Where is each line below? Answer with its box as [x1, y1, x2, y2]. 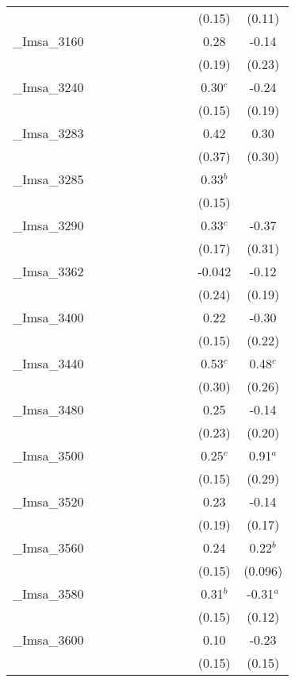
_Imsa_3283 [13, 124, 84, 142]
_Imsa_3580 [13, 584, 84, 603]
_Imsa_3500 [13, 446, 84, 464]
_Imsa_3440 [13, 354, 84, 372]
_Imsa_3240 [13, 78, 84, 96]
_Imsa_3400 [13, 308, 84, 326]
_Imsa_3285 [13, 170, 84, 188]
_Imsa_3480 [13, 400, 84, 418]
